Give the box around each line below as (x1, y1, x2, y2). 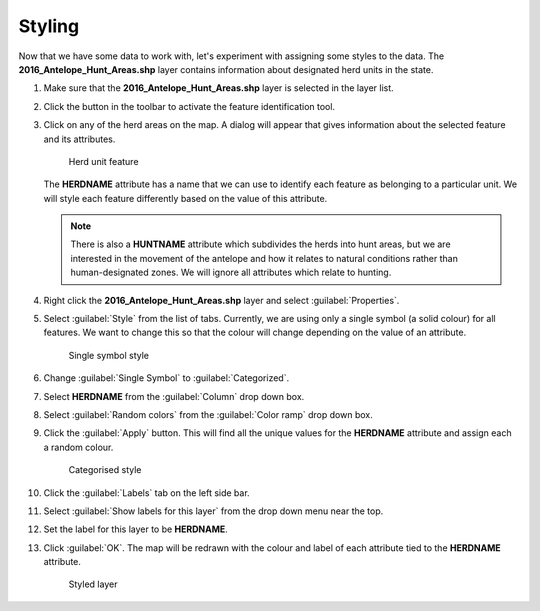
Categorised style (68, 464, 142, 476)
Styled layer (68, 578, 118, 590)
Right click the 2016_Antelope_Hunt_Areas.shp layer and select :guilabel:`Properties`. (43, 294, 400, 306)
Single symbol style (68, 349, 150, 361)
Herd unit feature (68, 155, 139, 167)
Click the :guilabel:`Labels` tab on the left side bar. (43, 486, 250, 499)
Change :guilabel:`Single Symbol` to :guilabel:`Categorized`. (43, 372, 290, 384)
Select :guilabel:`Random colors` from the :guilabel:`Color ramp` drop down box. (43, 408, 374, 420)
